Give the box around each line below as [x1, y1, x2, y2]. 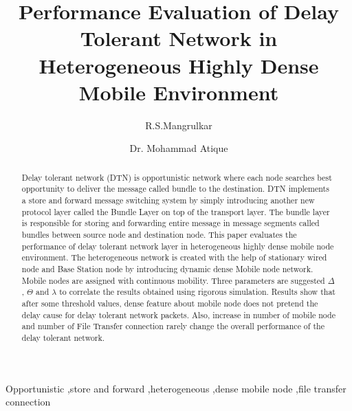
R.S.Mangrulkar [145, 118, 212, 132]
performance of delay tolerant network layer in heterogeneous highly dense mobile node [21, 240, 334, 252]
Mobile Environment [78, 78, 279, 106]
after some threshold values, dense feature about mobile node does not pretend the [21, 297, 318, 309]
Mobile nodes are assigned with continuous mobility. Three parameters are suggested [21, 274, 325, 286]
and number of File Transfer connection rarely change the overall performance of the [21, 320, 324, 332]
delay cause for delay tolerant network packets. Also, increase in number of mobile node [21, 309, 336, 320]
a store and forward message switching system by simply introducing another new [21, 194, 315, 205]
